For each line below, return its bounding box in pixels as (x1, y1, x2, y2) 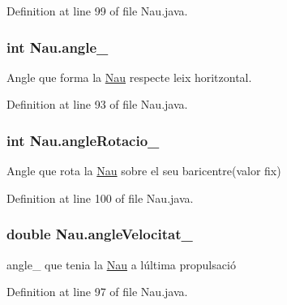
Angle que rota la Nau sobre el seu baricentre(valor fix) (6, 162, 281, 179)
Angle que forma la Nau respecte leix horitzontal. (6, 68, 252, 85)
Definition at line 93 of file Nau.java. (6, 96, 188, 113)
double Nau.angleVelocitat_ (6, 224, 193, 244)
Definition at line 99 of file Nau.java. (6, 2, 188, 19)
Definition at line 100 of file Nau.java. (6, 189, 194, 206)
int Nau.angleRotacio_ (6, 130, 160, 150)
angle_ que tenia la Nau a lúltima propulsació (6, 256, 236, 273)
